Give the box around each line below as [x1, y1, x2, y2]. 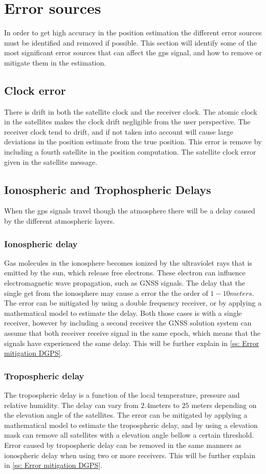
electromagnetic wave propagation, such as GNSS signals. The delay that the [4, 277, 246, 288]
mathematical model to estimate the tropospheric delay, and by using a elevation [4, 419, 258, 430]
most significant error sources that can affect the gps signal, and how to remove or [4, 47, 262, 58]
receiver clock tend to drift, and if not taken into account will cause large [4, 126, 233, 137]
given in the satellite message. [4, 156, 98, 167]
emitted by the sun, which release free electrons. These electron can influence [4, 267, 246, 278]
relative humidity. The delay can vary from [4, 399, 139, 410]
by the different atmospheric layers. [4, 216, 115, 226]
